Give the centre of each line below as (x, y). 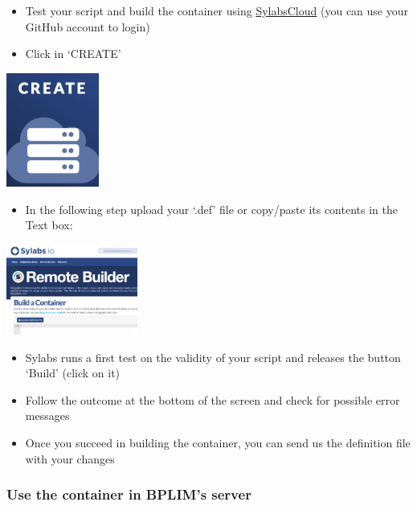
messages (47, 415)
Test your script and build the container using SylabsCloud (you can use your (217, 10)
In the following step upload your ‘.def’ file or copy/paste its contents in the (211, 209)
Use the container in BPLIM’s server (129, 494)
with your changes (70, 458)
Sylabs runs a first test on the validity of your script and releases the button (213, 357)
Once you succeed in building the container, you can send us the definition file (218, 442)
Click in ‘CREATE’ (73, 53)
